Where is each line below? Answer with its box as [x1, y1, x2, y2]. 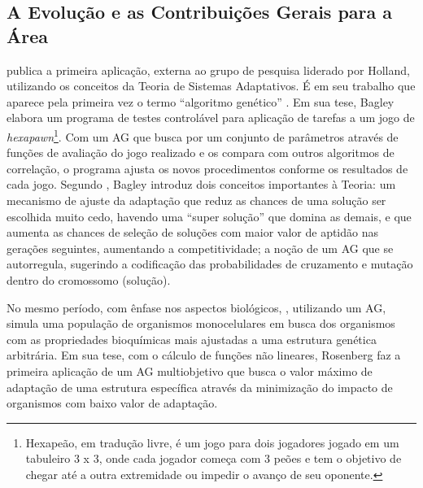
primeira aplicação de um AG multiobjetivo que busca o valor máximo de [7, 362, 373, 379]
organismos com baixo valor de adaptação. [7, 394, 218, 412]
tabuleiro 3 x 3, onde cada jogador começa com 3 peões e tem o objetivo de [25, 450, 402, 467]
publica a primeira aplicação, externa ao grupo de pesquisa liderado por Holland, [7, 61, 410, 78]
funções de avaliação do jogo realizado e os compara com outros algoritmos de [7, 144, 395, 161]
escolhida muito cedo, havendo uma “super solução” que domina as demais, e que [7, 207, 412, 224]
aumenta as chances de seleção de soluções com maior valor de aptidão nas [7, 224, 379, 241]
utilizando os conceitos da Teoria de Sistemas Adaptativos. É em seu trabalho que [7, 77, 416, 94]
